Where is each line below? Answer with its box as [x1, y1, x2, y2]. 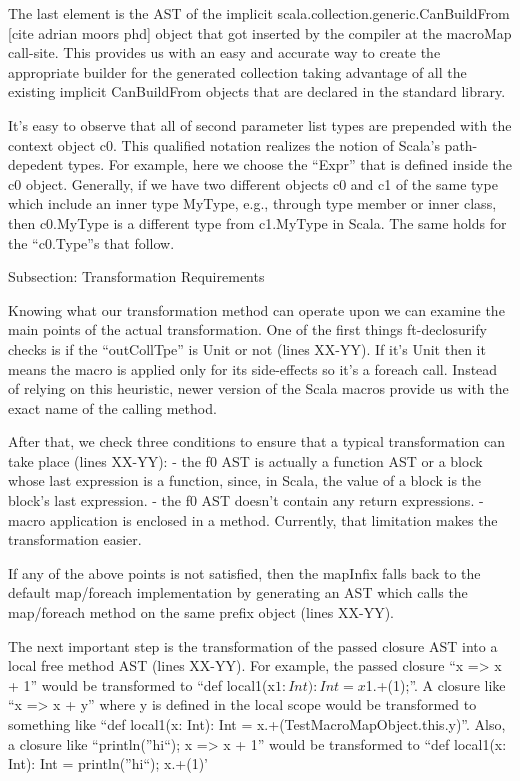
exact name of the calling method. [8, 397, 217, 418]
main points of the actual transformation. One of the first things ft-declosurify [8, 319, 487, 340]
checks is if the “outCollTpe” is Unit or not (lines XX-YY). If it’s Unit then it [8, 338, 486, 359]
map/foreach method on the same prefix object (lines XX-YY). [8, 602, 394, 623]
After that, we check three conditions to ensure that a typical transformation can [8, 431, 506, 452]
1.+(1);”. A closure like [365, 674, 506, 695]
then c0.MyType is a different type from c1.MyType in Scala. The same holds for [8, 212, 507, 233]
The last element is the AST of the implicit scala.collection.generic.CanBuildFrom [8, 3, 510, 23]
